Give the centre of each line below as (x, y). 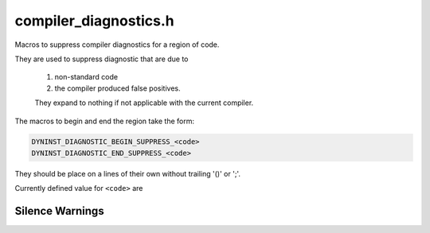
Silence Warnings (59, 211)
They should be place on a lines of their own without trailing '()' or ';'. (127, 173)
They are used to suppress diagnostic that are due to (102, 59)
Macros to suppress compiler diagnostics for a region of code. (117, 45)
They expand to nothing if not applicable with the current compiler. (144, 103)
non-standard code (86, 77)
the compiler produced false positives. (117, 88)
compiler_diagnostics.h (94, 21)
